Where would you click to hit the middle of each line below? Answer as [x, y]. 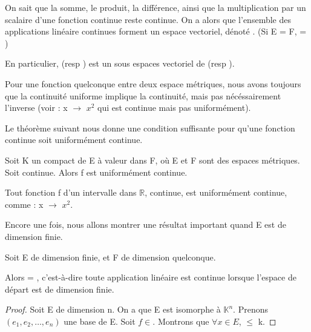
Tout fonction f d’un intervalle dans [71, 192]
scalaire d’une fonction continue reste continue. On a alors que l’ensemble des [148, 19]
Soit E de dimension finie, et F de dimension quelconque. [110, 257]
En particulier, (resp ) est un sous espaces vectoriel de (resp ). [120, 63]
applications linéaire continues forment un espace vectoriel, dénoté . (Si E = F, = [156, 31]
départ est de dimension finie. [60, 289]
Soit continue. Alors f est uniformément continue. [96, 172]
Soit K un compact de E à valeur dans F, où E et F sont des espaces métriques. [152, 160]
